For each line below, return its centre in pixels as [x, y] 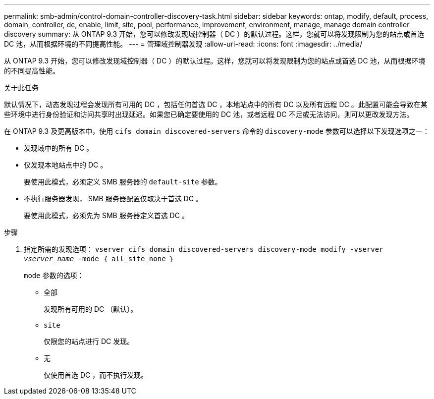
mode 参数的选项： [54, 275]
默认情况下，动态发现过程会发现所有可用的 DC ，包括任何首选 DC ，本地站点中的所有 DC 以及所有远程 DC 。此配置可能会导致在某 [216, 104]
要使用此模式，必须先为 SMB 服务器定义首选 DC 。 [106, 215]
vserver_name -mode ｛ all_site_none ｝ [99, 259]
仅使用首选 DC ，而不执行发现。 [96, 375]
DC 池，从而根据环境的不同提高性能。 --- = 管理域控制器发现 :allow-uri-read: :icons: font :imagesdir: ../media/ [183, 44]
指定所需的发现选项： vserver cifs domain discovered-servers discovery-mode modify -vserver [204, 249]
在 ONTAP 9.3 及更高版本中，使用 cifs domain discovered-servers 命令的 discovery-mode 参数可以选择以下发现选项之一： [217, 131]
